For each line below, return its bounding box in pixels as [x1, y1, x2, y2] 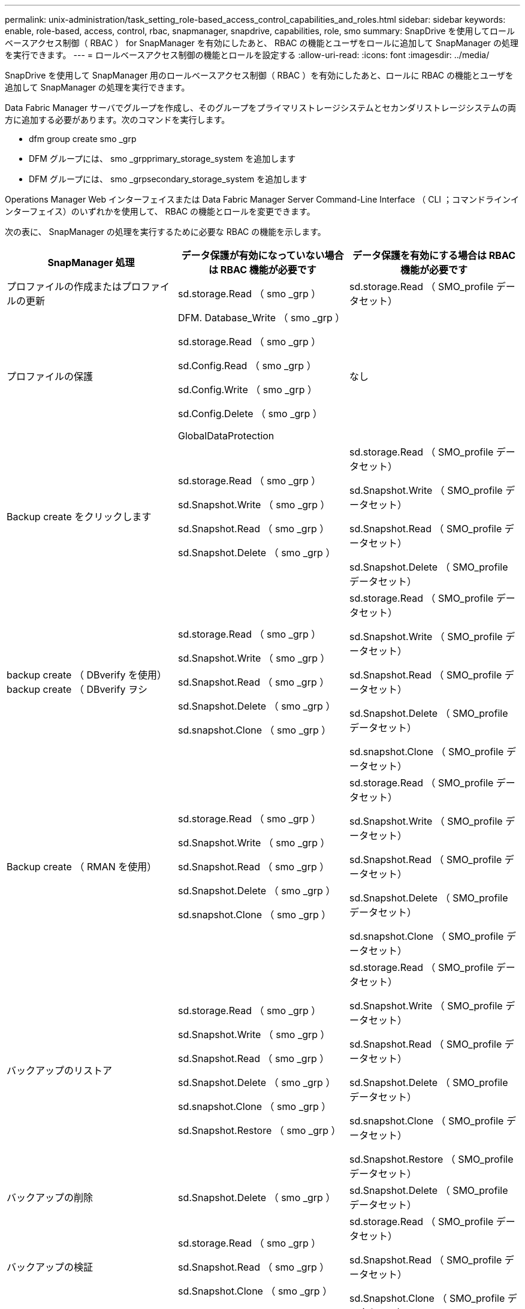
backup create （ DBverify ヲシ [7, 683, 147, 695]
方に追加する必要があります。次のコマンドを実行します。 [5, 114, 230, 125]
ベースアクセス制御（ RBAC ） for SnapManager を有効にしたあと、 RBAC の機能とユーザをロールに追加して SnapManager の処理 [5, 38, 519, 48]
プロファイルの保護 [7, 370, 93, 382]
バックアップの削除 [7, 1192, 93, 1204]
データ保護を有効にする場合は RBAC [352, 249, 516, 261]
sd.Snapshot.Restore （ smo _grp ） [177, 1124, 341, 1136]
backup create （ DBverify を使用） [7, 669, 167, 681]
